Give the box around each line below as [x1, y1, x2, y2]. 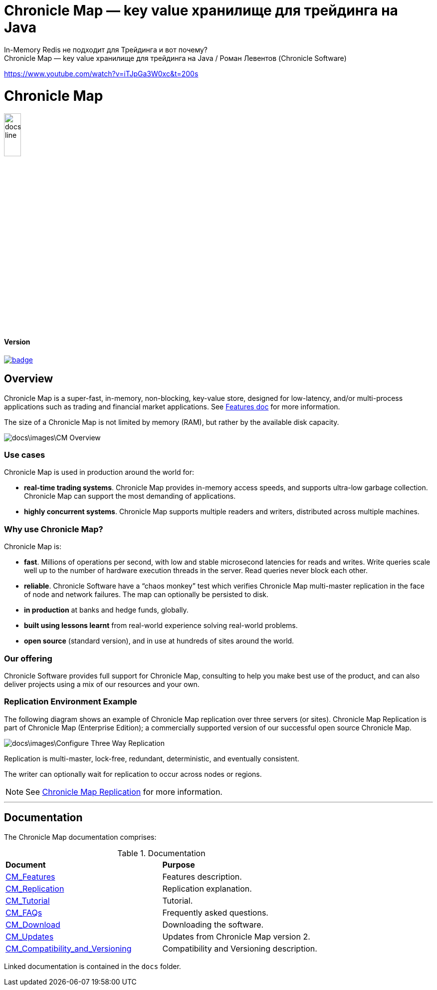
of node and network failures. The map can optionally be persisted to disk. [24, 590, 269, 599]
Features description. [162, 871, 242, 882]
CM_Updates [5, 931, 54, 942]
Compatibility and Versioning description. [162, 943, 317, 954]
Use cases [4, 450, 45, 460]
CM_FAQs [5, 907, 42, 918]
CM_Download [5, 919, 60, 930]
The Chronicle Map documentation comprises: [4, 832, 157, 841]
